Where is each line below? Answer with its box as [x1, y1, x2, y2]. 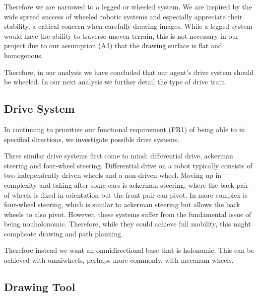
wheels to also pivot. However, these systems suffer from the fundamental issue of [4, 209, 252, 219]
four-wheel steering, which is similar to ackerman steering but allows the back [4, 199, 240, 210]
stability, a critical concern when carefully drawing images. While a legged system [4, 21, 253, 31]
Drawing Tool [4, 279, 75, 295]
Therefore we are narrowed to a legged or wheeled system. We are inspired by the [4, 1, 252, 11]
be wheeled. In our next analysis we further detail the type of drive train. [4, 76, 227, 87]
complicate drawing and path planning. [4, 228, 124, 238]
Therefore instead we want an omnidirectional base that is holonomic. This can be [4, 245, 255, 255]
